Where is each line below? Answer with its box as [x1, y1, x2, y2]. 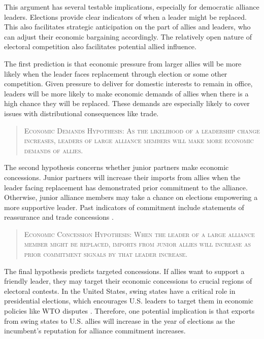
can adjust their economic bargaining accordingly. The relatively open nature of [4, 31, 252, 42]
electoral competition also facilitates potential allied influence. [4, 41, 196, 52]
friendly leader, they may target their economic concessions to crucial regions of [4, 276, 252, 286]
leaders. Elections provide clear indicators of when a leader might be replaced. [4, 11, 247, 22]
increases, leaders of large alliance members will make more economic [24, 135, 254, 146]
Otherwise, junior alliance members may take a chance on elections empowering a [4, 192, 258, 202]
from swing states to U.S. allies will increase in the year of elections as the [4, 315, 235, 326]
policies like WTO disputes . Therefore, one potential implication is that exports [4, 306, 255, 316]
